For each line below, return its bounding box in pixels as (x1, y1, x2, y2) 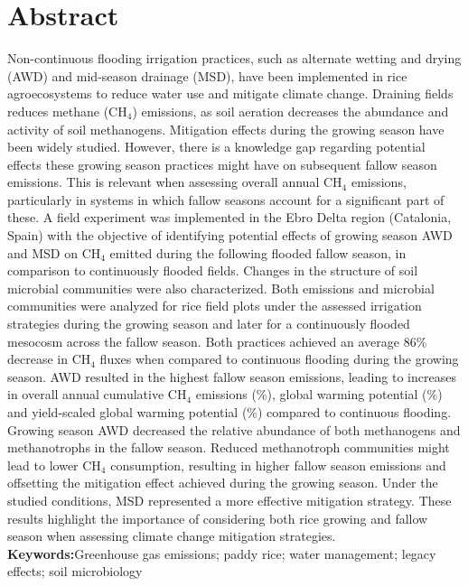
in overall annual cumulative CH (7, 385, 187, 404)
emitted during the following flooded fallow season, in (109, 243, 407, 262)
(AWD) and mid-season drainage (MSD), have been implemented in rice (7, 66, 407, 85)
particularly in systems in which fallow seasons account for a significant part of (7, 190, 445, 209)
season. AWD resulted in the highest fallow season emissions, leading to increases (7, 367, 456, 386)
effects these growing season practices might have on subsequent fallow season (7, 154, 437, 173)
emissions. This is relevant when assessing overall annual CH (7, 172, 342, 191)
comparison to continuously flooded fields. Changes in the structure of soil (7, 261, 418, 280)
